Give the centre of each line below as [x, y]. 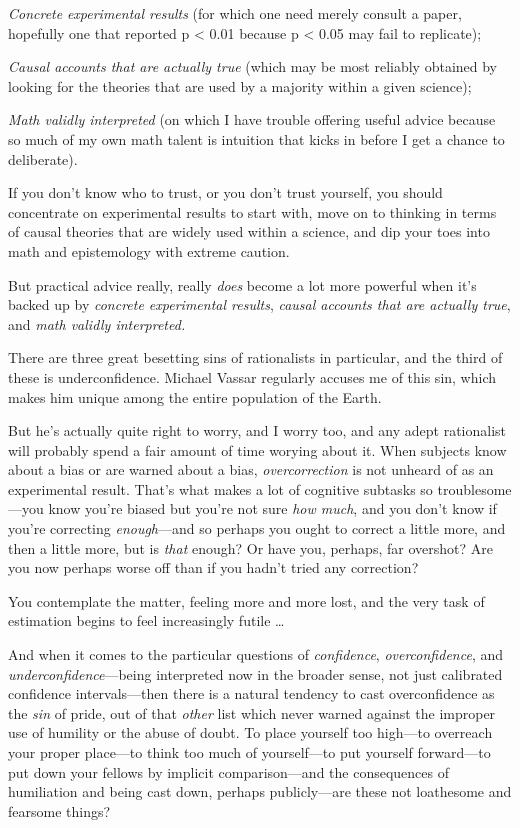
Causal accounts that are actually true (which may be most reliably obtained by [253, 66]
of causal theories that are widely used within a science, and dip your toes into [249, 231]
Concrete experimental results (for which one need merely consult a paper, [235, 13]
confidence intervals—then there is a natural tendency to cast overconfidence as [251, 693]
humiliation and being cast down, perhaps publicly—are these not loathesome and [260, 791]
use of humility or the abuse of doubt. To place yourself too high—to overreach [250, 732]
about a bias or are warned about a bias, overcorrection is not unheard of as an [251, 469]
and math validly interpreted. [97, 323]
